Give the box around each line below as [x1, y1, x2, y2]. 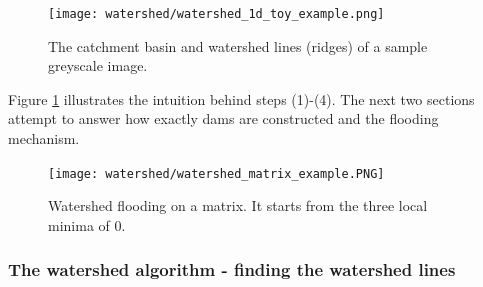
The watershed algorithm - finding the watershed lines [8, 257, 456, 282]
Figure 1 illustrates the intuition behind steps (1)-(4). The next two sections [8, 88, 475, 109]
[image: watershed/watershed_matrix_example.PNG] [48, 166, 385, 181]
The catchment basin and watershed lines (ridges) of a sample [48, 35, 428, 56]
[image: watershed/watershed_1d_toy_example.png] [48, 7, 385, 21]
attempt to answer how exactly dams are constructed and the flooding [8, 108, 439, 129]
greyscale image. [48, 55, 148, 76]
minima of [48, 214, 110, 235]
